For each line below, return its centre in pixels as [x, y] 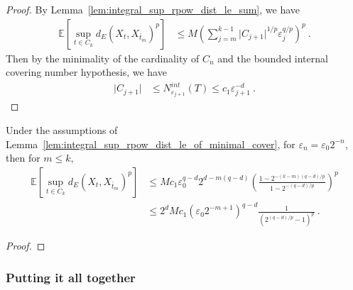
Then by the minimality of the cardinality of [103, 58]
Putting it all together [71, 277]
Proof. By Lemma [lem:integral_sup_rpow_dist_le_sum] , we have [153, 9]
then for [23, 158]
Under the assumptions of [62, 130]
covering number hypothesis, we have [86, 72]
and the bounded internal [273, 58]
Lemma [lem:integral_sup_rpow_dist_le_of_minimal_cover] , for [151, 144]
